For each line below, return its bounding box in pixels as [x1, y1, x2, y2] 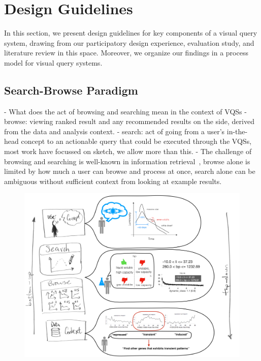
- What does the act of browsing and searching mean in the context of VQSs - [4, 106, 247, 116]
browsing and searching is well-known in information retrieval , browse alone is [4, 156, 250, 166]
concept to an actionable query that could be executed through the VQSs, [21, 136, 252, 146]
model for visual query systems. [4, 57, 103, 68]
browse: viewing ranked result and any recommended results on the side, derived [4, 116, 254, 127]
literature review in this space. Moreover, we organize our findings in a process [4, 47, 248, 58]
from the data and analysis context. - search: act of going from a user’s [4, 126, 225, 136]
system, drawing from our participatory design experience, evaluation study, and [4, 37, 254, 48]
